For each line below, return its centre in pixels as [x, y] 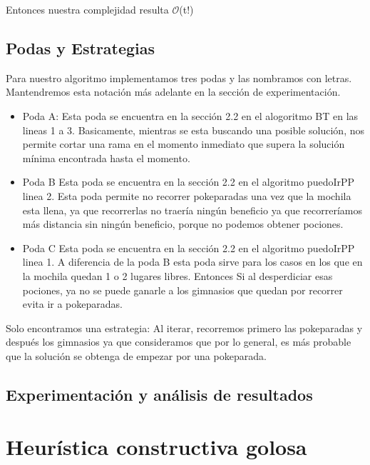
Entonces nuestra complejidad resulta [87, 9]
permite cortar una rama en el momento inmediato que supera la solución [184, 144]
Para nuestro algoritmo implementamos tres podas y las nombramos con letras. [179, 77]
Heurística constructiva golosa [156, 447]
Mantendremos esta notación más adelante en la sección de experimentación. [173, 92]
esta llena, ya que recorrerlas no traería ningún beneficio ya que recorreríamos [192, 210]
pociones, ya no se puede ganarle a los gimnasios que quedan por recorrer [183, 290]
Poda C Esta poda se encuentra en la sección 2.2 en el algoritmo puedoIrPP [189, 247]
